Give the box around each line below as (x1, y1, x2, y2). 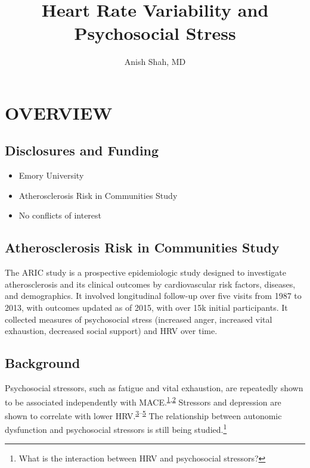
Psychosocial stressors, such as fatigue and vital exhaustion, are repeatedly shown (5, 382, 303, 394)
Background (5, 354, 80, 372)
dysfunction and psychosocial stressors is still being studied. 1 (5, 422, 227, 435)
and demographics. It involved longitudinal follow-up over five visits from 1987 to (5, 289, 302, 302)
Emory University (18, 169, 84, 182)
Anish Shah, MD (124, 55, 186, 68)
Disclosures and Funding (5, 141, 159, 160)
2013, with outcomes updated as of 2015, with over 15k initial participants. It (5, 301, 288, 314)
